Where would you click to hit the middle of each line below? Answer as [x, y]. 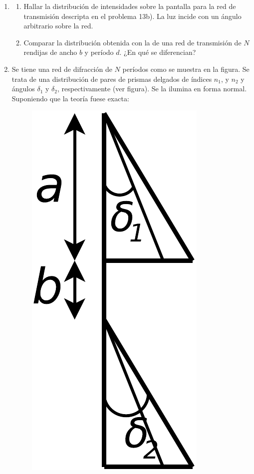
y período [99, 52]
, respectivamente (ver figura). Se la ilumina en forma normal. [152, 89]
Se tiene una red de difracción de [62, 69]
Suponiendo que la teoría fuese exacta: [70, 98]
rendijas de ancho [50, 52]
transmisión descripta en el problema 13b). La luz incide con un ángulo [132, 16]
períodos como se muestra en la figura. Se [186, 69]
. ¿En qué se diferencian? [158, 52]
